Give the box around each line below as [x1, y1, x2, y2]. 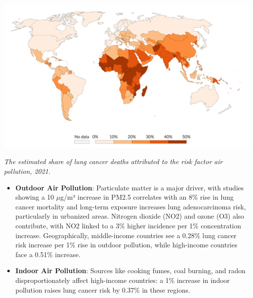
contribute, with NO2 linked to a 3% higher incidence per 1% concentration [15, 220, 241, 230]
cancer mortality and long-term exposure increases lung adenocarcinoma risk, [15, 201, 246, 211]
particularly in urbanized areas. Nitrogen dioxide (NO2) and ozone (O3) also [15, 211, 244, 221]
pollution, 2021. [4, 166, 51, 176]
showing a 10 [15, 192, 54, 202]
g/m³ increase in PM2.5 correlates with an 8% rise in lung [60, 192, 234, 202]
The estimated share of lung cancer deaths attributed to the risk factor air [4, 156, 223, 167]
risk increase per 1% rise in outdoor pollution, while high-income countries [15, 240, 237, 250]
